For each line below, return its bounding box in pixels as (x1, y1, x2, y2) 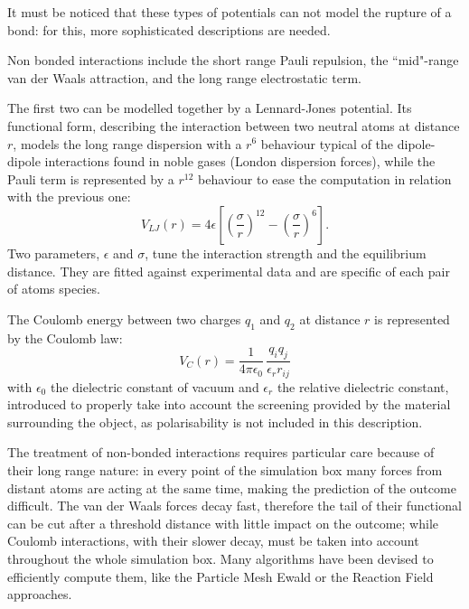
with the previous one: (7, 187, 131, 206)
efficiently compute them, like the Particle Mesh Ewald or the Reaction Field (7, 567, 434, 586)
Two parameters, (7, 243, 100, 262)
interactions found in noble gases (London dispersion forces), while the (44, 152, 436, 171)
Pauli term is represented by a (7, 169, 174, 188)
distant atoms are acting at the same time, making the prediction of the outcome (7, 478, 456, 497)
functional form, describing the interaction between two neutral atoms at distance (7, 116, 460, 135)
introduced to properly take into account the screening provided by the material (7, 395, 451, 414)
